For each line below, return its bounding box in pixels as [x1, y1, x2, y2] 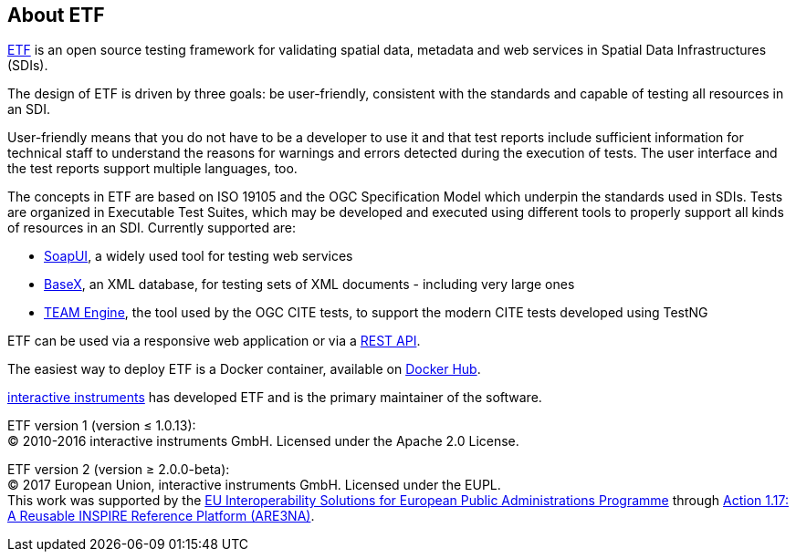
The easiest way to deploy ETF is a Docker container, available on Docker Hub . [7, 361, 481, 378]
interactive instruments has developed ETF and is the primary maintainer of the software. [7, 389, 542, 406]
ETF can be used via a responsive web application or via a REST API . [7, 333, 421, 349]
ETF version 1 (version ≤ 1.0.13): [7, 418, 196, 434]
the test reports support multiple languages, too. [7, 160, 298, 177]
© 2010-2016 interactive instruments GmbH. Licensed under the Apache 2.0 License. [7, 433, 519, 450]
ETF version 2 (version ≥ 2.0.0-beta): [7, 461, 230, 478]
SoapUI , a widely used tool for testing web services [44, 248, 353, 264]
